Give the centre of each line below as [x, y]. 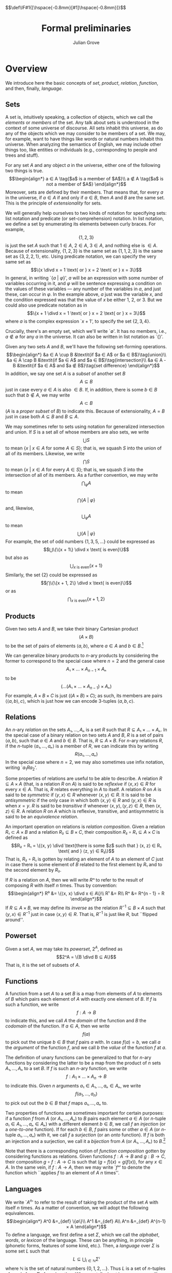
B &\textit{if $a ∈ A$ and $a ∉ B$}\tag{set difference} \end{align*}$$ [86, 365]
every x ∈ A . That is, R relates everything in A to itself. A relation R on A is [83, 790]
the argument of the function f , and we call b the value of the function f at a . [86, 1047]
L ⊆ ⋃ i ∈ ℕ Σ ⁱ [86, 1259]
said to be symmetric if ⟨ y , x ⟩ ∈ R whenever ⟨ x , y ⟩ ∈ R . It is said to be [78, 795]
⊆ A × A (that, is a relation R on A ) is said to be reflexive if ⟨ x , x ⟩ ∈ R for [80, 784]
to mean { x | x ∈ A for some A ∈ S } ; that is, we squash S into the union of [83, 448]
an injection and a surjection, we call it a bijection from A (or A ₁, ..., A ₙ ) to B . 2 [85, 1140]
